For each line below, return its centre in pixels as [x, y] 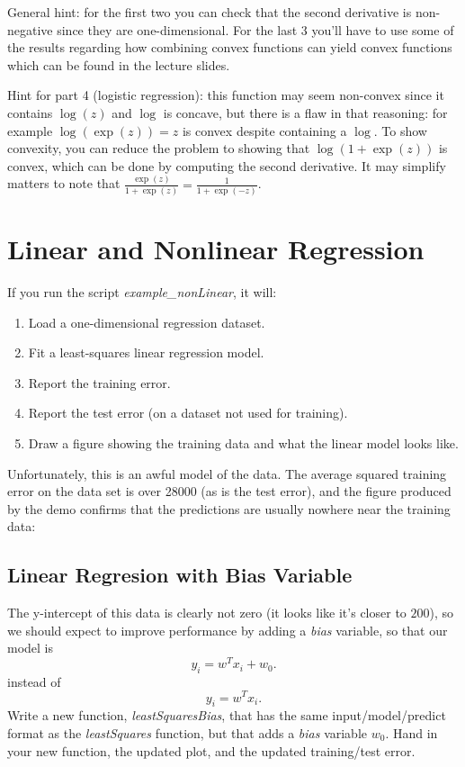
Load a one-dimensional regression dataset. [147, 322]
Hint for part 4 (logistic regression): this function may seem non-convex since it [226, 95]
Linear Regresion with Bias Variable [180, 575]
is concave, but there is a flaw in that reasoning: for [305, 112]
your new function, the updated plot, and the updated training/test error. [211, 750]
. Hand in [411, 732]
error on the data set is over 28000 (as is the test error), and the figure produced [229, 491]
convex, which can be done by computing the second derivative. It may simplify [227, 165]
